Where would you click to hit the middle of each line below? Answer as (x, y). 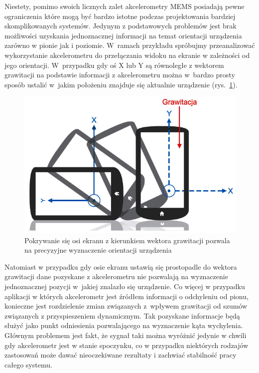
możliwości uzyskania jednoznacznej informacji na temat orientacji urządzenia (123, 35)
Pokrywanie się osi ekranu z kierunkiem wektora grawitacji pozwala (127, 240)
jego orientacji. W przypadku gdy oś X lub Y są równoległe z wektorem (114, 65)
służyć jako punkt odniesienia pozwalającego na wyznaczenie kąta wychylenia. (124, 325)
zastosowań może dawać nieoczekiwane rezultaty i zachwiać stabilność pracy (121, 355)
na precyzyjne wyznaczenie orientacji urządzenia (98, 250)
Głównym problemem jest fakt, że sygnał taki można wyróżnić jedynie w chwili (126, 335)
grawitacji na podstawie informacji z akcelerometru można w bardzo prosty (120, 75)
